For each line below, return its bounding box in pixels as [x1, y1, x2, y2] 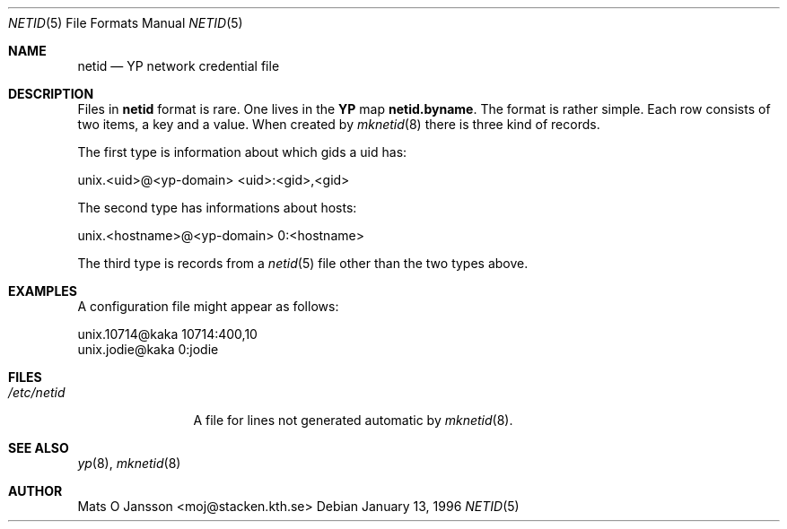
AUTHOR [8, 483, 63, 499]
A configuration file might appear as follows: [77, 299, 339, 314]
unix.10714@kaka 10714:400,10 [77, 326, 258, 342]
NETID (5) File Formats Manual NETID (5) [8, 15, 243, 30]
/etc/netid [8, 385, 66, 400]
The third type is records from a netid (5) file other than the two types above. [77, 256, 529, 271]
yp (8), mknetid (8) [77, 455, 181, 471]
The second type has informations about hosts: [77, 200, 357, 215]
